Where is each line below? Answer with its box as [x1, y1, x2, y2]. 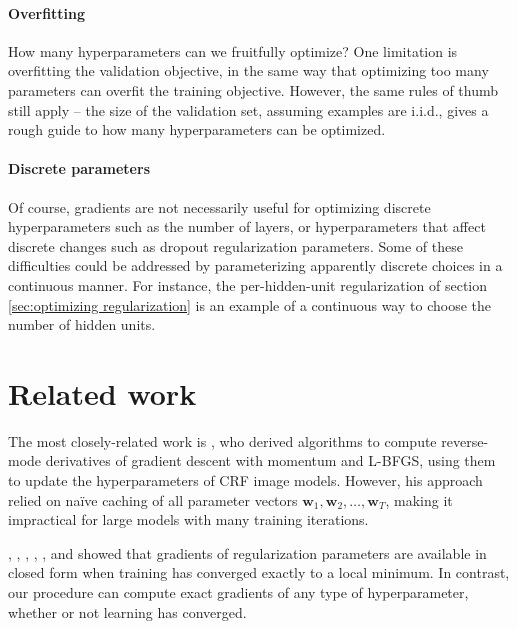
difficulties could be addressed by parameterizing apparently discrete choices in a [8, 255, 503, 276]
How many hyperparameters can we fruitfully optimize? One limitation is [8, 40, 458, 61]
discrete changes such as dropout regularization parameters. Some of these [8, 235, 463, 256]
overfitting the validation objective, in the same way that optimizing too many [8, 60, 489, 81]
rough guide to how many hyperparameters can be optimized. [8, 119, 386, 140]
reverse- [441, 430, 489, 451]
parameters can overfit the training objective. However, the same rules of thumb [8, 79, 499, 100]
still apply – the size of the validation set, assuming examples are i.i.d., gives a [8, 99, 489, 120]
